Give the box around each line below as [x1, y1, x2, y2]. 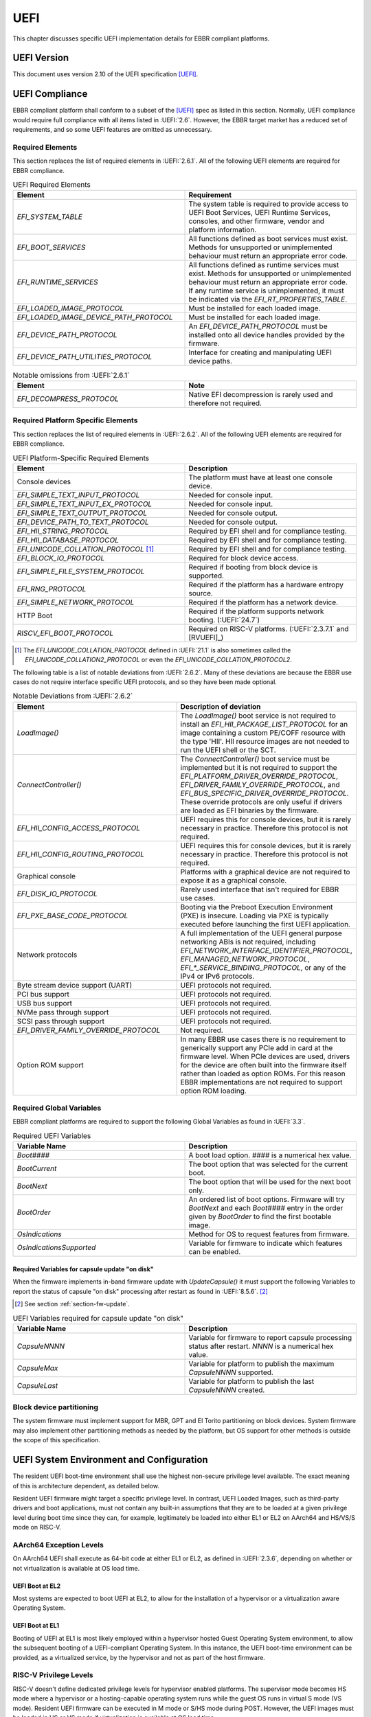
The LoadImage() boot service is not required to [180, 711, 337, 720]
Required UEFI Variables [12, 1130, 91, 1140]
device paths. [188, 356, 233, 366]
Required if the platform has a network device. [188, 598, 339, 607]
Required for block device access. [188, 553, 299, 562]
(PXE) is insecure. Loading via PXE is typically [180, 911, 329, 920]
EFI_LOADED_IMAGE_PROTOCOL [16, 304, 124, 313]
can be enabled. [188, 1247, 241, 1257]
